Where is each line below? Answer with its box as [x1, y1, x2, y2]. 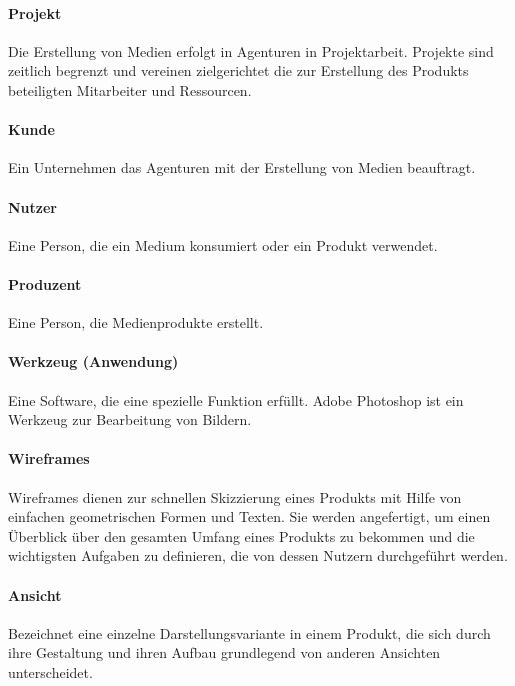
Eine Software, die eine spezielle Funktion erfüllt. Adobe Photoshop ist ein [8, 389, 464, 410]
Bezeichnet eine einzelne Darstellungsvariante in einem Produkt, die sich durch [8, 622, 491, 643]
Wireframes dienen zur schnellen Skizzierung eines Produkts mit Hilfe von [8, 486, 462, 507]
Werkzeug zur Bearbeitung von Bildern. [8, 409, 252, 430]
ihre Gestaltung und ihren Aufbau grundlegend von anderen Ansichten [8, 642, 441, 663]
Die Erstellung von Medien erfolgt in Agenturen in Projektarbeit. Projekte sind [8, 40, 494, 61]
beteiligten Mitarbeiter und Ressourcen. [8, 79, 252, 100]
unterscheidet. [8, 661, 93, 682]
